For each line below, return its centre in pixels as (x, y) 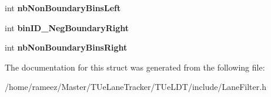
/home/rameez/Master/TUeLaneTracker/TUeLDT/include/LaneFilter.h (135, 87)
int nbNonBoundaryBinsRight (66, 47)
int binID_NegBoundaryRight (67, 27)
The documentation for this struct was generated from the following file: (135, 67)
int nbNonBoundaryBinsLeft (63, 8)
